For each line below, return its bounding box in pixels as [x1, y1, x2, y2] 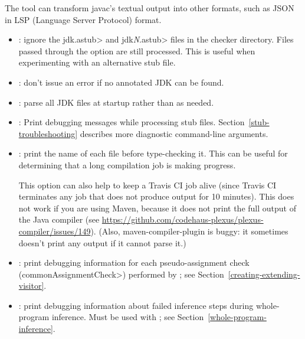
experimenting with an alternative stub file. [18, 56, 176, 69]
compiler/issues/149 [18, 224, 91, 237]
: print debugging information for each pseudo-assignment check [18, 256, 250, 269]
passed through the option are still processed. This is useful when [18, 44, 255, 57]
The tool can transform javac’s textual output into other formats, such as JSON [5, 2, 294, 14]
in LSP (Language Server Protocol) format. [5, 13, 162, 25]
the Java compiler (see [18, 213, 100, 226]
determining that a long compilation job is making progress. [18, 158, 236, 171]
